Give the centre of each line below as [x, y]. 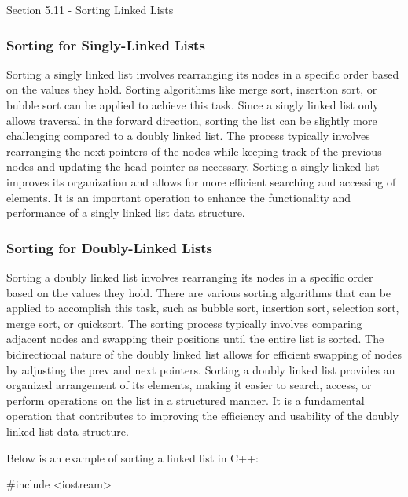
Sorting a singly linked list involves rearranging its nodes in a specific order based [203, 74]
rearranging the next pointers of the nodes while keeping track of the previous [194, 151]
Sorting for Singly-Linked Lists [106, 44]
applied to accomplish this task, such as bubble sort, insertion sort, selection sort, [203, 308]
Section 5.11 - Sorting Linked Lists [90, 9]
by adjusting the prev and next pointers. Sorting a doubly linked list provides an [201, 369]
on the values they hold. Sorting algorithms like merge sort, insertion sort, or [192, 89]
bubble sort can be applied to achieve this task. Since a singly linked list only [193, 105]
